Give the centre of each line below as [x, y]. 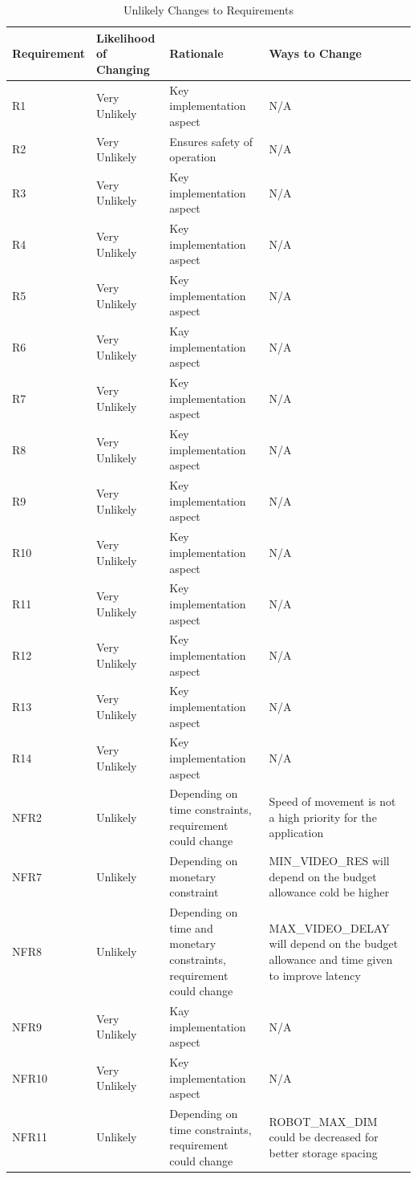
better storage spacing [323, 1152]
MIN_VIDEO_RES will [329, 861]
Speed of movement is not [332, 801]
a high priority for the [323, 817]
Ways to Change [315, 53]
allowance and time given [331, 959]
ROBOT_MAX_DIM [323, 1121]
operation [193, 157]
